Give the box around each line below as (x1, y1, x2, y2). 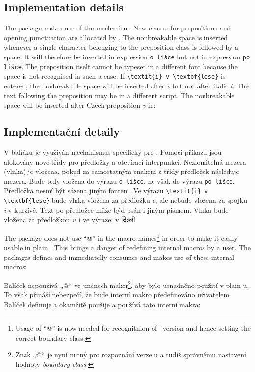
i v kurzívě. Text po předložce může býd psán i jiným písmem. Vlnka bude (4, 204, 229, 215)
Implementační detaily (4, 124, 120, 139)
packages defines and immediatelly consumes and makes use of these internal (4, 252, 234, 262)
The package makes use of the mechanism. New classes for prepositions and (4, 23, 231, 33)
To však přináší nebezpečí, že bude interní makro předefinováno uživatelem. (4, 289, 231, 300)
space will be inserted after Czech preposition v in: (4, 100, 156, 110)
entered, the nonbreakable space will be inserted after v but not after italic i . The (4, 80, 249, 90)
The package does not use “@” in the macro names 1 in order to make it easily (4, 231, 238, 243)
